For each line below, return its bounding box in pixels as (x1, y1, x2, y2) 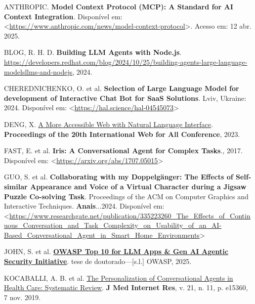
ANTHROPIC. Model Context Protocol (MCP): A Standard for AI (4, 1, 233, 11)
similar (4, 181, 28, 191)
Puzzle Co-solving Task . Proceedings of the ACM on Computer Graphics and (4, 191, 249, 201)
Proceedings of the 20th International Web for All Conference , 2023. (4, 129, 240, 139)
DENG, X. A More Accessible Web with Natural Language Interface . (4, 119, 213, 129)
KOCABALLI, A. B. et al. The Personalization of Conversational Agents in (4, 272, 233, 283)
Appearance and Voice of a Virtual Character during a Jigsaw (30, 181, 247, 191)
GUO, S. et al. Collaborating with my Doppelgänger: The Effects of (4, 172, 233, 182)
